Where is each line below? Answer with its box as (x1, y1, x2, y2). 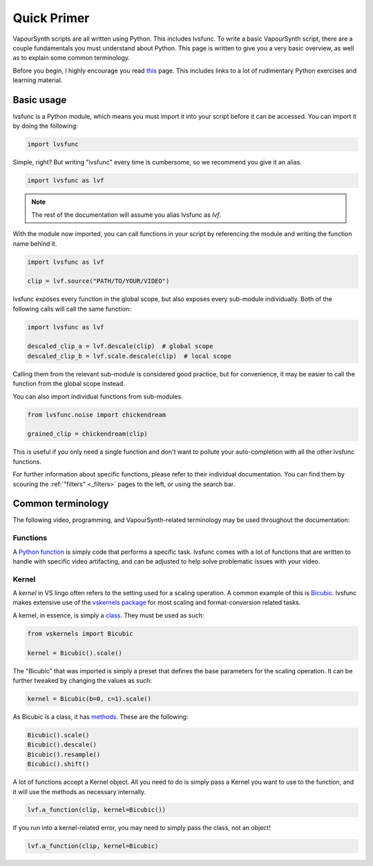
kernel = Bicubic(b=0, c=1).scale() (27, 695, 152, 702)
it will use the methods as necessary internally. (12, 787, 146, 796)
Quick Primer (12, 10, 90, 26)
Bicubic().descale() (27, 741, 97, 749)
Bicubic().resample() (27, 750, 101, 758)
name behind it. (12, 239, 57, 248)
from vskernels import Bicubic (27, 629, 134, 637)
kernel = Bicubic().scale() (27, 649, 122, 657)
